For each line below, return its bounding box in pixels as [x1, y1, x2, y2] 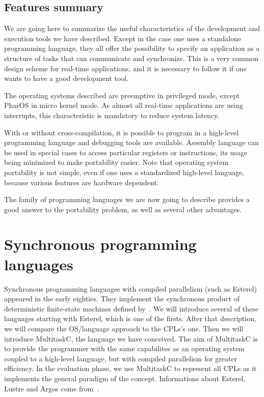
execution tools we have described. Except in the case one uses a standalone [4, 33, 241, 43]
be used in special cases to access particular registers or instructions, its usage [4, 147, 248, 157]
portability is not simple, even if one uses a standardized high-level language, [4, 166, 245, 177]
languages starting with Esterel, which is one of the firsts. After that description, [4, 313, 256, 324]
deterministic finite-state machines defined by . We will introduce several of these [4, 303, 259, 314]
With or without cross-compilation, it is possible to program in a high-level [4, 127, 239, 137]
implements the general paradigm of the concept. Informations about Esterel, [4, 373, 246, 383]
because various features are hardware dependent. [4, 177, 159, 187]
